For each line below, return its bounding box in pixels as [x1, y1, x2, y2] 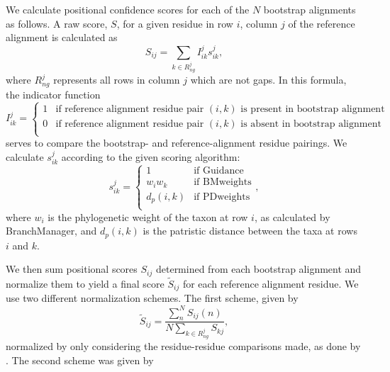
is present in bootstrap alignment [240, 103, 385, 114]
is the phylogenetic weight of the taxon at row [48, 209, 248, 224]
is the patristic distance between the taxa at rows [143, 223, 357, 238]
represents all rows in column [53, 72, 180, 87]
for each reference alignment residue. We [182, 276, 359, 291]
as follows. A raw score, [6, 16, 108, 30]
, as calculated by [254, 209, 330, 224]
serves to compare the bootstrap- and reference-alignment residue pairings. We [6, 135, 347, 150]
